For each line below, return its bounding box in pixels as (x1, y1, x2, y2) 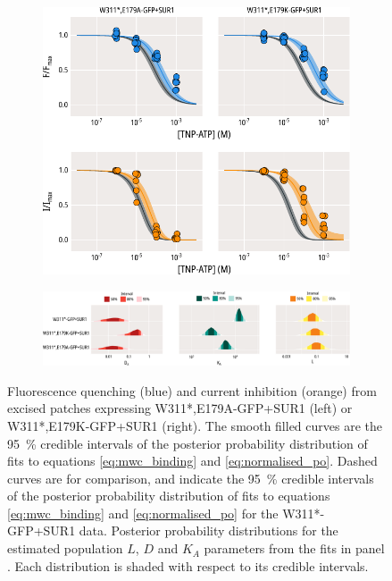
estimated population (7, 539, 123, 558)
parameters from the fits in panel (204, 539, 385, 558)
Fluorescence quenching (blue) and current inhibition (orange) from (7, 381, 377, 400)
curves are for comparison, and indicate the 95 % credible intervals (7, 468, 374, 487)
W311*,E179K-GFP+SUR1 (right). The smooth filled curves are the (7, 416, 382, 434)
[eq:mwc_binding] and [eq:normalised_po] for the (7, 503, 279, 522)
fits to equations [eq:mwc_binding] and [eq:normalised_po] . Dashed (7, 451, 378, 470)
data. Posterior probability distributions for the (79, 521, 338, 540)
